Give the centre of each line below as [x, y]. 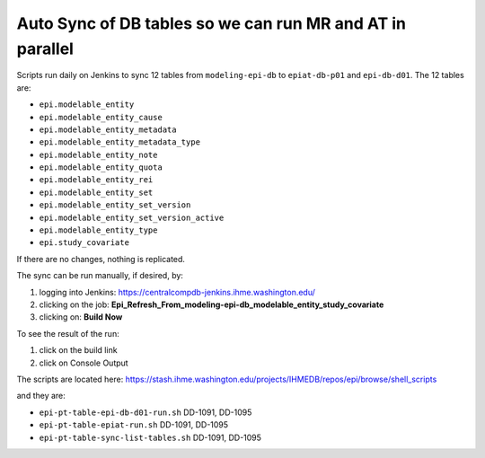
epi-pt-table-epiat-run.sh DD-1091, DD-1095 [134, 425]
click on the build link [78, 350]
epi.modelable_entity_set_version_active [132, 217]
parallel [45, 48]
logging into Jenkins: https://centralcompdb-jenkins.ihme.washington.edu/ [177, 292]
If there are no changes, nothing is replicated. [101, 259]
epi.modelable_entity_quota [101, 167]
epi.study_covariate [84, 243]
